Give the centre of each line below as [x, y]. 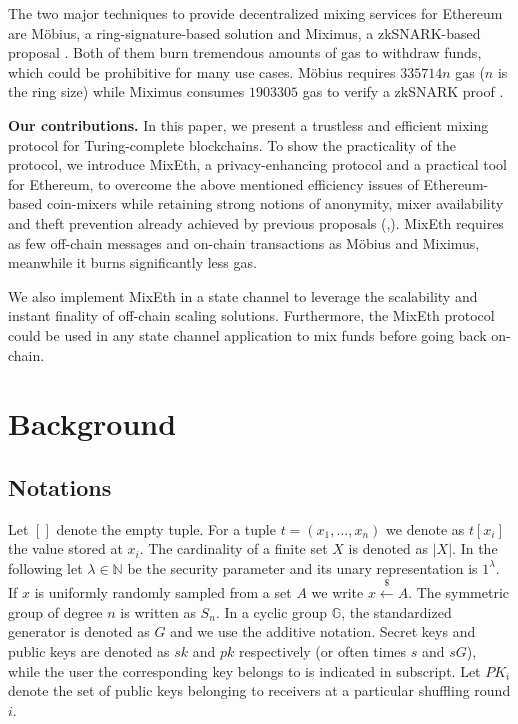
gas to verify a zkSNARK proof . [403, 91]
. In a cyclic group [271, 611]
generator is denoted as [79, 631]
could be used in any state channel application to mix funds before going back [247, 334]
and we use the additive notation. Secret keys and [323, 631]
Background [92, 423]
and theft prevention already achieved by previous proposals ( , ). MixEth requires [256, 222]
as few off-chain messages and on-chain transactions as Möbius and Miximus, [244, 242]
